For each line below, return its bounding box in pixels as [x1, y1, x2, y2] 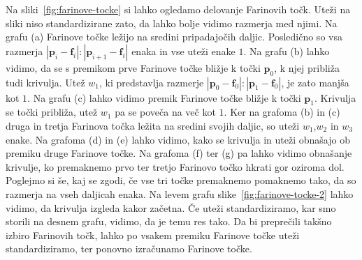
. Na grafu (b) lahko [243, 43, 330, 58]
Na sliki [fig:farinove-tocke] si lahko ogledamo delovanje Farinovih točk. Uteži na [6, 2, 351, 16]
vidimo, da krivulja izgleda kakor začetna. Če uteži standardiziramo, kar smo [6, 200, 336, 215]
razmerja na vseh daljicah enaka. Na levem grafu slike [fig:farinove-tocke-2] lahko [6, 186, 354, 201]
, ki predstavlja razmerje [99, 75, 204, 89]
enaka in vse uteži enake [131, 43, 236, 58]
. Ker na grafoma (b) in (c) [224, 105, 340, 119]
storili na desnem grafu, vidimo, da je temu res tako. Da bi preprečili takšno [6, 214, 332, 229]
